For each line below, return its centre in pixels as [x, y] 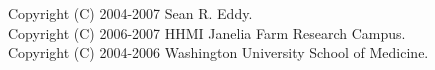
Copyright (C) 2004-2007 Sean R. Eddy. [130, 13]
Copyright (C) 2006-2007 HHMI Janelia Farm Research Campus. [207, 32]
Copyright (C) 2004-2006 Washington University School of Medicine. [218, 52]
